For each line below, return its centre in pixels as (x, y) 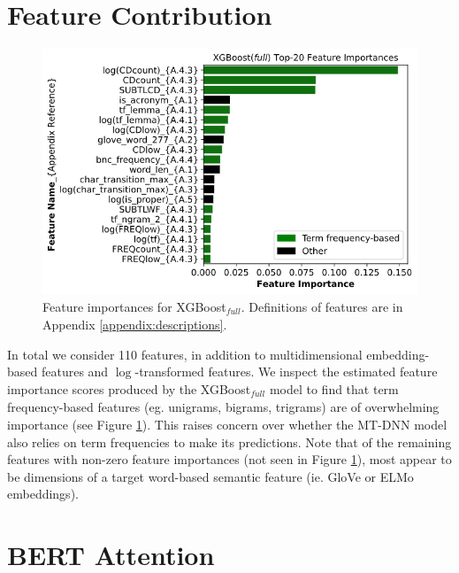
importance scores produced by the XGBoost (129, 389)
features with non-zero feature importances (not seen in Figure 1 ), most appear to (229, 459)
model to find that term (334, 389)
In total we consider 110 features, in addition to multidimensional (185, 354)
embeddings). (43, 494)
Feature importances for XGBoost (134, 306)
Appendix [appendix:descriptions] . (135, 325)
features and (75, 372)
